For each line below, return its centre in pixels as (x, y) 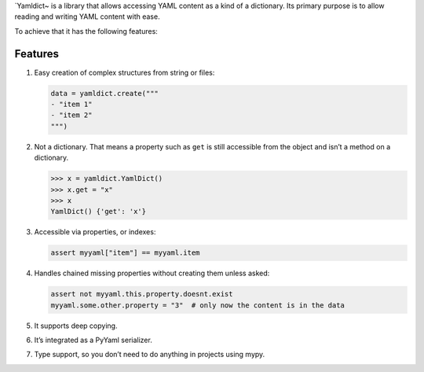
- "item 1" (71, 105)
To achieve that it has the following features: (86, 31)
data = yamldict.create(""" (104, 93)
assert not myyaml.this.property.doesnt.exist (142, 294)
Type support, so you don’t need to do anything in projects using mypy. (150, 355)
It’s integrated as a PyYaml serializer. (93, 340)
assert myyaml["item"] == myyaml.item (125, 253)
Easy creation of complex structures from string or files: (124, 72)
